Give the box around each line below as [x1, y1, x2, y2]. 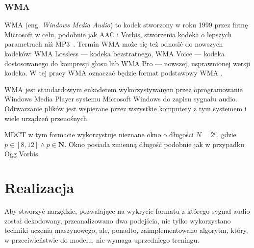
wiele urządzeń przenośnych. [4, 113, 89, 123]
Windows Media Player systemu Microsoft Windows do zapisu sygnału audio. [4, 94, 237, 104]
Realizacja [4, 177, 75, 198]
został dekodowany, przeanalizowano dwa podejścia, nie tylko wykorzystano [4, 215, 231, 225]
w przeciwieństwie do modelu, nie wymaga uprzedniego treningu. [4, 234, 200, 245]
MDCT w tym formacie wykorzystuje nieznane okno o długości [4, 129, 194, 140]
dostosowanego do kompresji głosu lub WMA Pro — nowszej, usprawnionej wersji [4, 58, 251, 68]
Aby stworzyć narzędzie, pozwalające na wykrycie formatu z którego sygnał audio [4, 206, 250, 216]
